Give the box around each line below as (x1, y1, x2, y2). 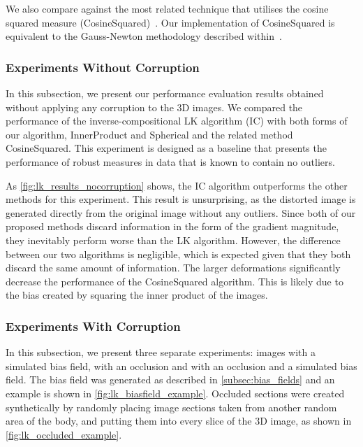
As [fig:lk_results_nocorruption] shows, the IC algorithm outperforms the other (6, 178, 348, 192)
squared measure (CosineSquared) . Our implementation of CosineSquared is (6, 15, 335, 29)
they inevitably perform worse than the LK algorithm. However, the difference (6, 232, 341, 247)
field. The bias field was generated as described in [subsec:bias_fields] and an (6, 372, 335, 387)
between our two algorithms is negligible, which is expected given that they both (6, 246, 351, 261)
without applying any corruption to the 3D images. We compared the (6, 99, 303, 114)
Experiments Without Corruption (6, 58, 200, 76)
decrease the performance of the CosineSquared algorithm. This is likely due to (6, 274, 343, 288)
